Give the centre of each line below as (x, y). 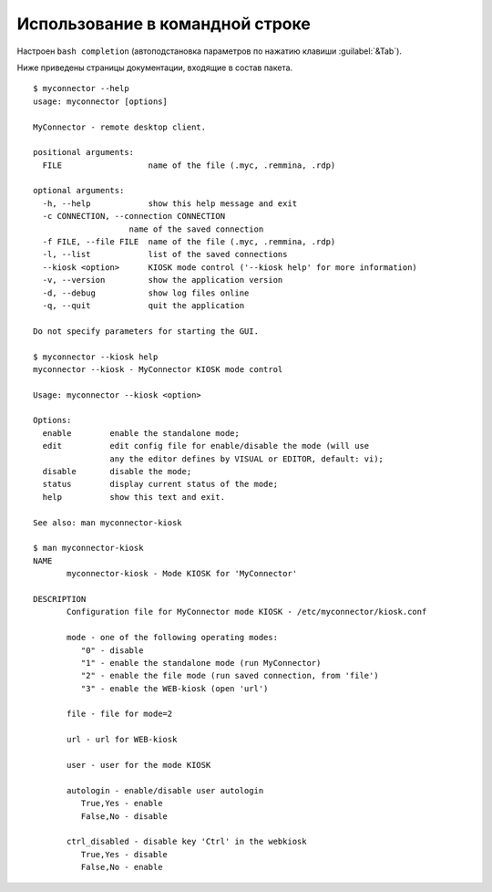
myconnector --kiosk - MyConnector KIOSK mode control (158, 369)
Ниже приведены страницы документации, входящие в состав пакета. (155, 67)
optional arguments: (79, 191)
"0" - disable (112, 650)
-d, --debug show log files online (146, 293)
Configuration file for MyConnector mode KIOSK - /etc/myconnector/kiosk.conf (247, 612)
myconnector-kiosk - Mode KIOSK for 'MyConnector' (182, 574)
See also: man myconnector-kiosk (108, 523)
